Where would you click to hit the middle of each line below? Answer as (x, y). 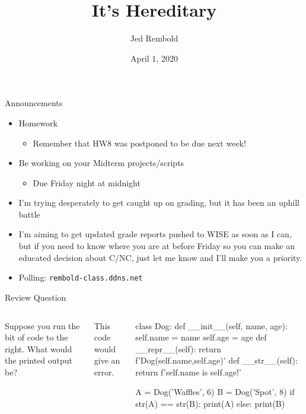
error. (104, 372)
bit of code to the (36, 337)
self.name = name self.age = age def (201, 337)
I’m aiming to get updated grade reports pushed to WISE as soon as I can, (155, 234)
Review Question (36, 297)
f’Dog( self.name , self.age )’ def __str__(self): (216, 360)
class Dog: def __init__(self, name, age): (211, 325)
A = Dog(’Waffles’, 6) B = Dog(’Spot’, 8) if (215, 392)
